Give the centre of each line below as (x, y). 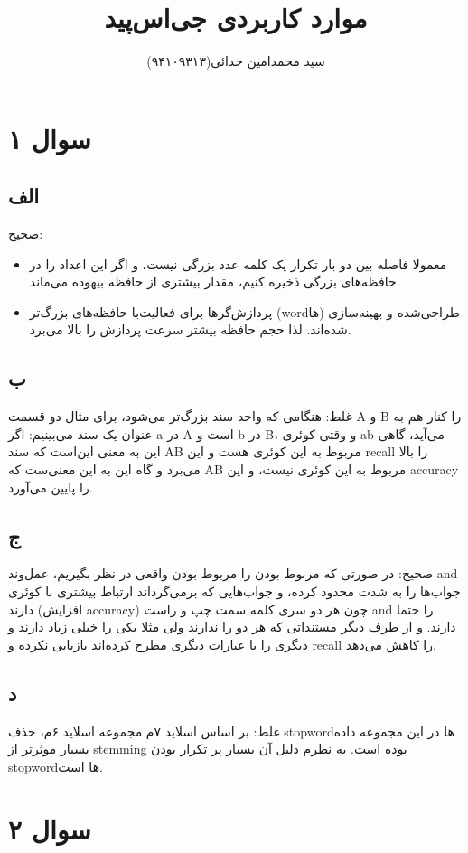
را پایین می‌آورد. (51, 487)
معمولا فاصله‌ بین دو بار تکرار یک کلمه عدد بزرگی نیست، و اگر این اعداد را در (238, 263)
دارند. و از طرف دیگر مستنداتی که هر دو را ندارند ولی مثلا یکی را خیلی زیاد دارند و (232, 627)
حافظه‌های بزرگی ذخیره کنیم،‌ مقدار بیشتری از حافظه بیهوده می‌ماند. (215, 281)
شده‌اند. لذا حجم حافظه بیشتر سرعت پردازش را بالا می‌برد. (190, 329)
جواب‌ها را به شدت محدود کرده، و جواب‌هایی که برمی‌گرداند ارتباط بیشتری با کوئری (234, 591)
